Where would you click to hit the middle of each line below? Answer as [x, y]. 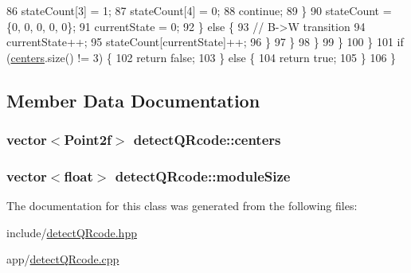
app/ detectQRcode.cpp [63, 259]
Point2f [88, 140]
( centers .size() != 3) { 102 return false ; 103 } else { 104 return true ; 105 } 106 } [202, 57]
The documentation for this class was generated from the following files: [182, 206]
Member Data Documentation [133, 100]
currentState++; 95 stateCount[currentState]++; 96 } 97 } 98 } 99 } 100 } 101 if [205, 42]
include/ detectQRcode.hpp [72, 232]
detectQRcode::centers [207, 140]
